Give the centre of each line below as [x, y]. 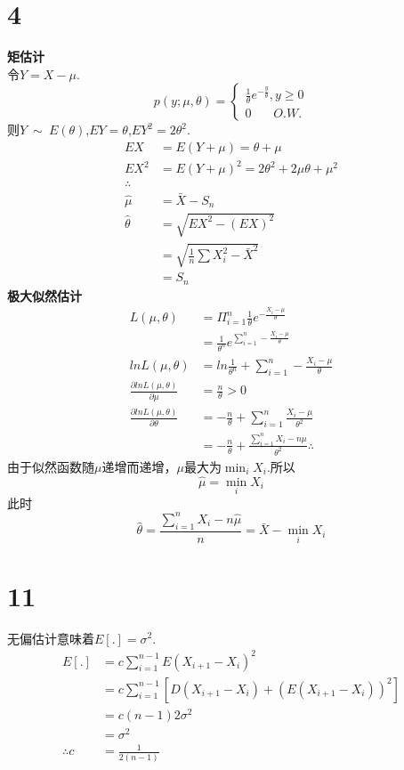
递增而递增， [139, 466]
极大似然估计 [44, 295]
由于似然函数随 [51, 466]
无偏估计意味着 [51, 638]
